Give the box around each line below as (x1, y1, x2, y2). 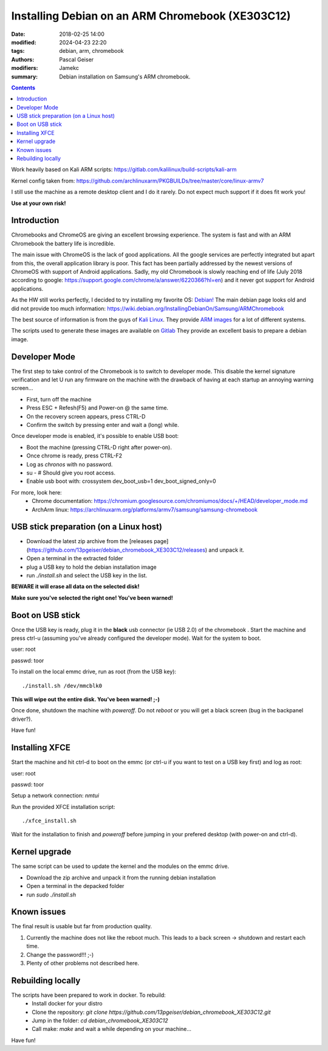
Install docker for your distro (32, 1000, 103, 1007)
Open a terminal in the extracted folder (26, 555, 124, 562)
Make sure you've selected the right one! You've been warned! (11, 594, 173, 602)
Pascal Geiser (59, 55, 94, 63)
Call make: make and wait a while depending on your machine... (32, 1025, 191, 1033)
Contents (11, 84, 36, 91)
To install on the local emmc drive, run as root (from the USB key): (11, 668, 176, 675)
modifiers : (11, 64, 39, 72)
